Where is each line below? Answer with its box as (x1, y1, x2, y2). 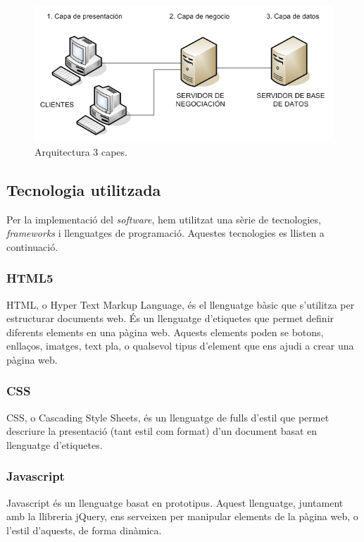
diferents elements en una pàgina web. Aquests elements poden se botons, (6, 324, 324, 339)
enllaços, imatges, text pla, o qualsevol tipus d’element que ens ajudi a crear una (6, 338, 354, 353)
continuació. (6, 239, 58, 254)
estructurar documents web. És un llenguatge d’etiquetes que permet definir (6, 311, 334, 326)
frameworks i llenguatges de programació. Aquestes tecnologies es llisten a (6, 226, 325, 240)
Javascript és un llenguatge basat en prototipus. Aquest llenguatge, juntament (6, 495, 344, 510)
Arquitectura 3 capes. (34, 144, 127, 159)
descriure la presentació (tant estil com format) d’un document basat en (6, 424, 318, 438)
